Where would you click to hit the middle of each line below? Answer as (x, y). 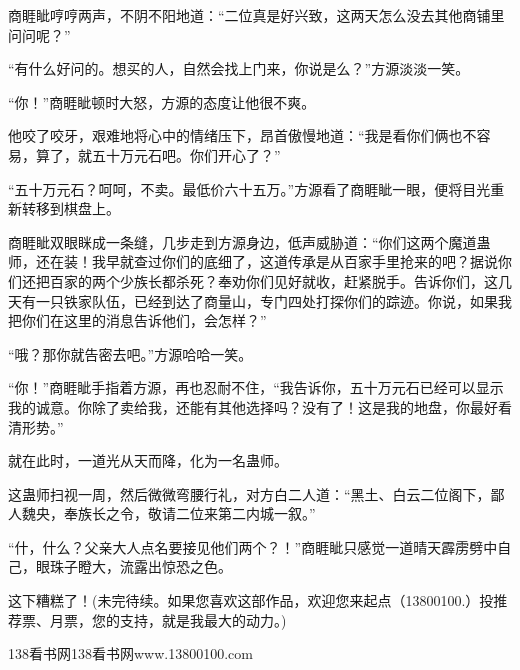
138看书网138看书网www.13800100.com (130, 653)
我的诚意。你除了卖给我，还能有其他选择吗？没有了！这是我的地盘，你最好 (253, 406)
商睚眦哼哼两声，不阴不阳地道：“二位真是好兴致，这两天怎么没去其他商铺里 (256, 15)
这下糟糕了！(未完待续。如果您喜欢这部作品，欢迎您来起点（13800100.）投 (251, 600)
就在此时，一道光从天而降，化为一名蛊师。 (148, 460)
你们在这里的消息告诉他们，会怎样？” (144, 320)
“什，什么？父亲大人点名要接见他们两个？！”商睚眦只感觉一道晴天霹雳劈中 (253, 546)
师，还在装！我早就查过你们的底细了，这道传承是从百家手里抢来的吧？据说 (253, 261)
